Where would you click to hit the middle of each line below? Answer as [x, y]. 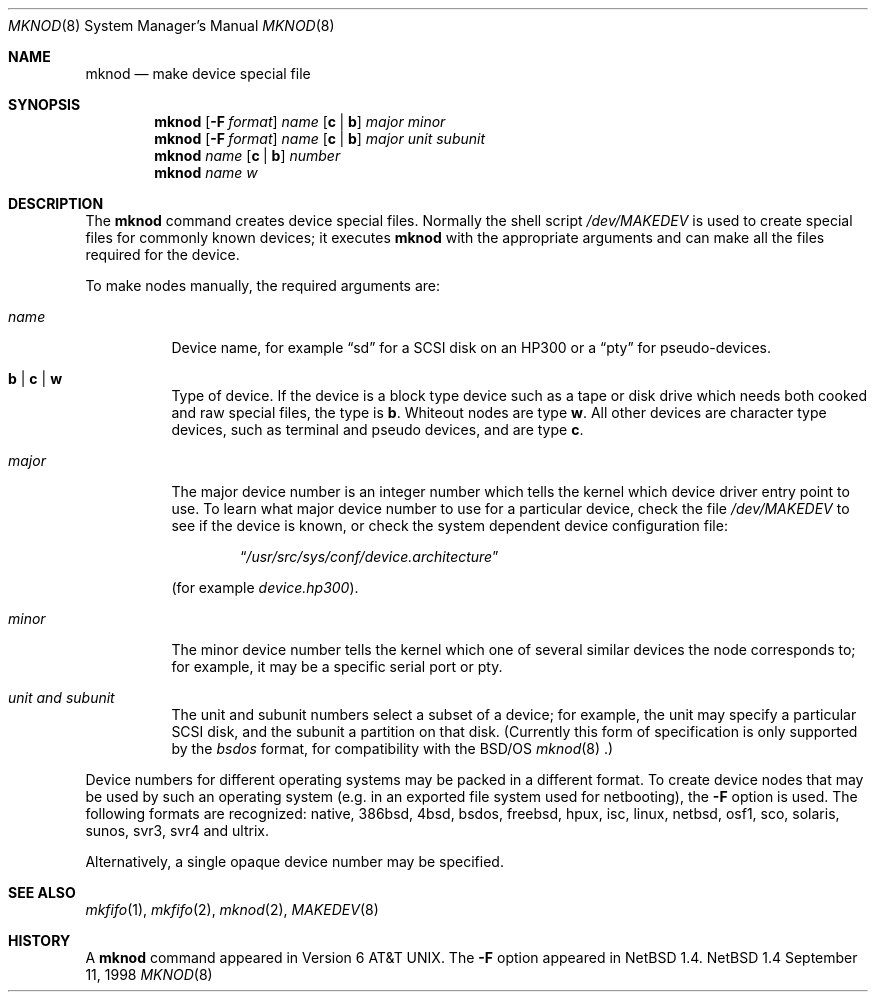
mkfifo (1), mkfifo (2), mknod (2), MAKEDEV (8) [232, 909]
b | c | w [35, 378]
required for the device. [162, 254]
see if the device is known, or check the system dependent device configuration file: [449, 525]
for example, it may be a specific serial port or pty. [337, 666]
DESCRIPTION [56, 203]
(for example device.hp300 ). [265, 587]
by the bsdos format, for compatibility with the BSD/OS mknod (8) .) [392, 748]
